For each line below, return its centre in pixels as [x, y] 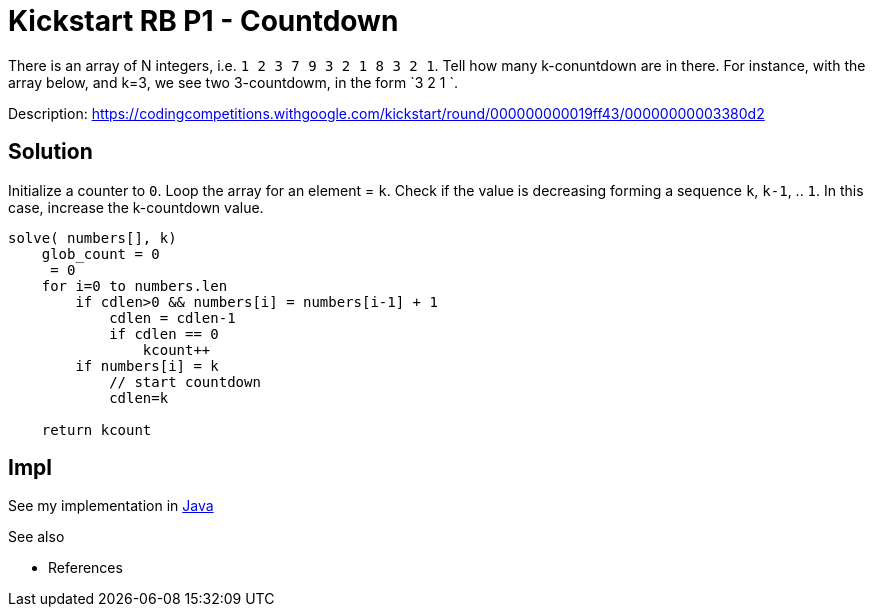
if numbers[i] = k [147, 365]
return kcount [96, 429]
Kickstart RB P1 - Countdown [203, 21]
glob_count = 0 [100, 253]
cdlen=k [139, 397]
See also [36, 537]
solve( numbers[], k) [92, 237]
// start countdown [185, 381]
